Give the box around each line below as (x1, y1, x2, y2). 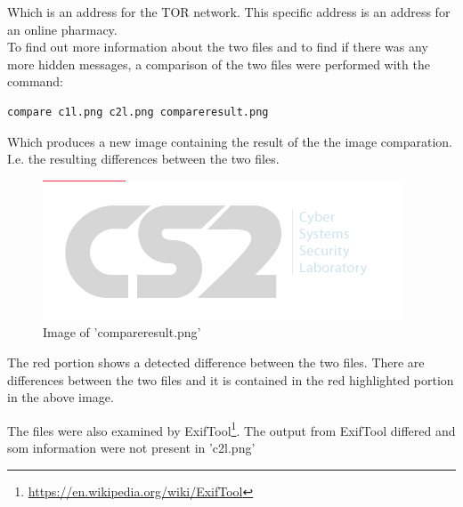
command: (7, 72, 63, 91)
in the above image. (7, 388, 114, 406)
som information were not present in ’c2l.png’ (7, 438, 256, 456)
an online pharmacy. (7, 20, 118, 38)
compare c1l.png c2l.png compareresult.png (7, 105, 269, 118)
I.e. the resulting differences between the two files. (7, 149, 280, 168)
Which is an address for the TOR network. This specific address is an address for (7, 3, 451, 20)
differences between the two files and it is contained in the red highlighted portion (7, 370, 454, 389)
